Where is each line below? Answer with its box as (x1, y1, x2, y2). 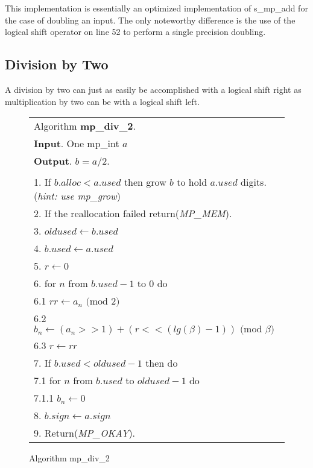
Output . (34, 154, 72, 168)
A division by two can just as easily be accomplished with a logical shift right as (5, 83, 302, 95)
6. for (34, 276, 56, 291)
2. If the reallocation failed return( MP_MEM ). (34, 206, 232, 221)
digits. (241, 175, 267, 189)
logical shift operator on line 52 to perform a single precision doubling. (5, 25, 266, 38)
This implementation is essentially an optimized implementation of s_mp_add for (5, 2, 308, 14)
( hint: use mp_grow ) (34, 189, 121, 203)
